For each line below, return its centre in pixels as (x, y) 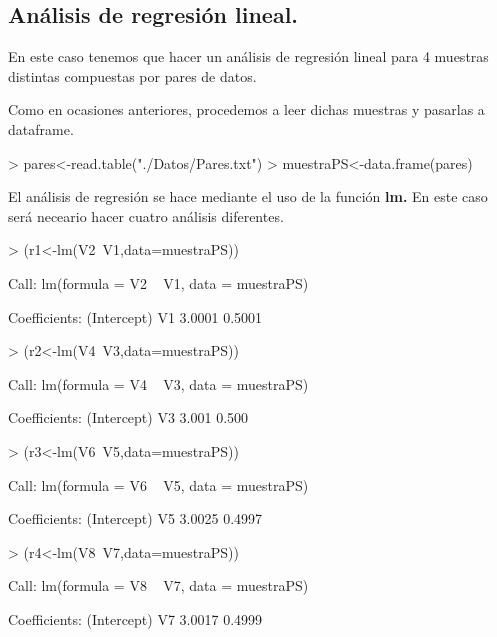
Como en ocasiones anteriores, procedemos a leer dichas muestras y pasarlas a (246, 109)
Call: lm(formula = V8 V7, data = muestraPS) (158, 585)
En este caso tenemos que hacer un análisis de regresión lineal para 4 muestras (248, 56)
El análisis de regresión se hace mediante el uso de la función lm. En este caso (248, 196)
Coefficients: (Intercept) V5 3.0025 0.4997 (135, 518)
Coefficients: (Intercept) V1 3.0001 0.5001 (135, 316)
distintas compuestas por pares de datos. (132, 75)
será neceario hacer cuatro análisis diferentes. (146, 215)
